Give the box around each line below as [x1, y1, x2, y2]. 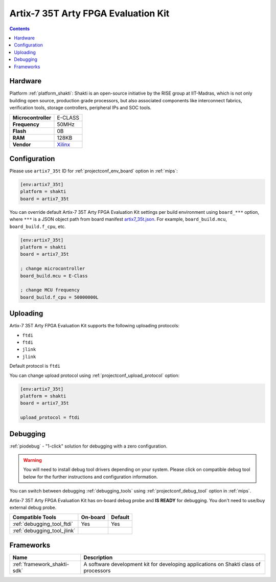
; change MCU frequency [20, 287, 80, 293]
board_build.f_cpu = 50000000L [20, 294, 99, 300]
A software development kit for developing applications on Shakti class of [83, 561, 261, 568]
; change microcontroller [20, 266, 85, 272]
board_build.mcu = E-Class [20, 273, 88, 279]
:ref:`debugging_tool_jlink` [12, 527, 76, 534]
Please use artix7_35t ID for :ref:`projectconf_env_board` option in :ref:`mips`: [9, 168, 178, 174]
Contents [9, 26, 30, 32]
